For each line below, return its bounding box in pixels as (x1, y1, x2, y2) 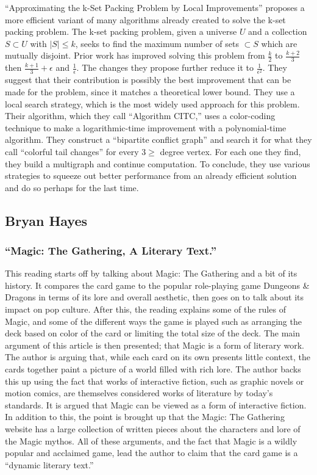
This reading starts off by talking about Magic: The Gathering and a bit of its (5, 267, 297, 280)
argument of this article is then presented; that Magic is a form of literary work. (5, 338, 304, 351)
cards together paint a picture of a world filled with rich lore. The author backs (5, 363, 301, 375)
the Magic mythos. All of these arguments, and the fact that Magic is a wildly (5, 434, 297, 447)
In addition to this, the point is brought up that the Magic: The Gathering (5, 410, 285, 423)
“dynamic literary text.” (5, 458, 94, 471)
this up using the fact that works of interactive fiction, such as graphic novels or (5, 374, 304, 387)
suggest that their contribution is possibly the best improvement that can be (5, 73, 291, 86)
